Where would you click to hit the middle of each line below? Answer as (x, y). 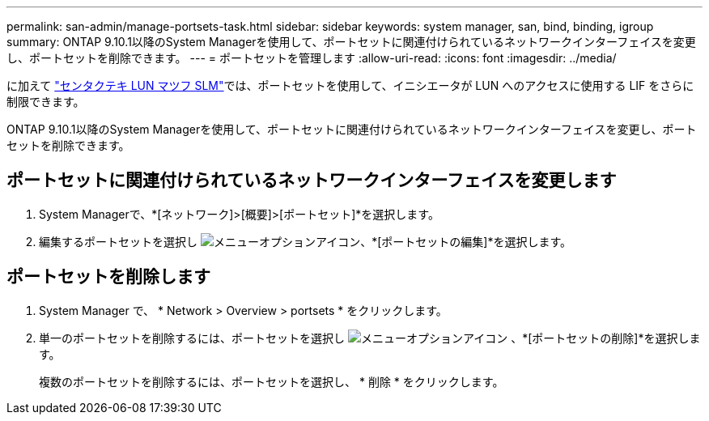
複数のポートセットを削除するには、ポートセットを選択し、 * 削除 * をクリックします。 (272, 381)
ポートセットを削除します (108, 277)
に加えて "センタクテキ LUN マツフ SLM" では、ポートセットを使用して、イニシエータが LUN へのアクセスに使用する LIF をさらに (350, 85)
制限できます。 (46, 102)
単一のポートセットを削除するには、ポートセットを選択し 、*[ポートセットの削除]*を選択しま (370, 338)
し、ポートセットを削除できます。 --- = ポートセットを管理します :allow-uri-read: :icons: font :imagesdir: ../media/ (312, 58)
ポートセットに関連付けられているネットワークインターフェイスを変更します (312, 181)
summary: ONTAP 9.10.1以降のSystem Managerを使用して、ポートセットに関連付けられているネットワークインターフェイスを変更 (351, 42)
